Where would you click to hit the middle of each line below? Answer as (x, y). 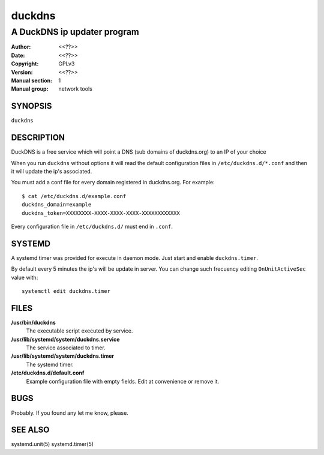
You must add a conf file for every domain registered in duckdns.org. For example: (113, 182)
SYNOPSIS (31, 106)
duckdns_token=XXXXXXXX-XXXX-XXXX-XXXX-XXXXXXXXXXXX (101, 213)
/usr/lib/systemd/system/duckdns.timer (63, 356)
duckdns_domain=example (57, 205)
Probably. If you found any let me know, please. (70, 413)
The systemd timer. (50, 364)
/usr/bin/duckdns (34, 322)
